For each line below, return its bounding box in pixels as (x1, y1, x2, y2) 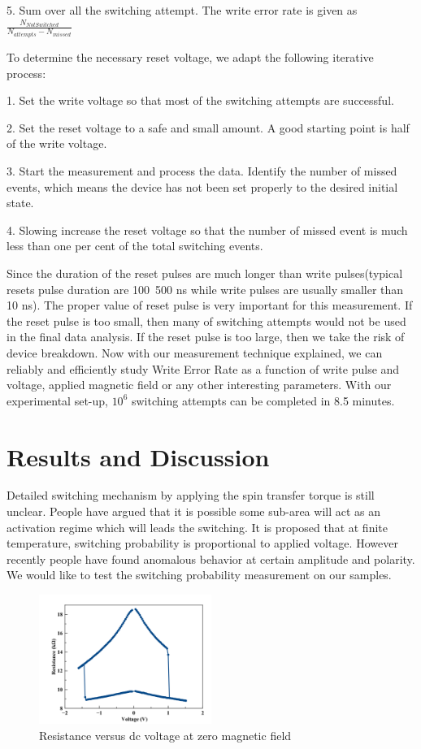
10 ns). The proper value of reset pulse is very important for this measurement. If (7, 297, 413, 314)
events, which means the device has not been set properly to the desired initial (7, 178, 398, 195)
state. (7, 194, 34, 211)
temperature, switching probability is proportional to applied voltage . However (7, 535, 398, 552)
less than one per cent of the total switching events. (7, 237, 263, 254)
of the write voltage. (7, 135, 107, 152)
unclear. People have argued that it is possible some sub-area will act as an (7, 503, 381, 520)
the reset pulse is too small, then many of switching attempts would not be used (7, 312, 406, 329)
